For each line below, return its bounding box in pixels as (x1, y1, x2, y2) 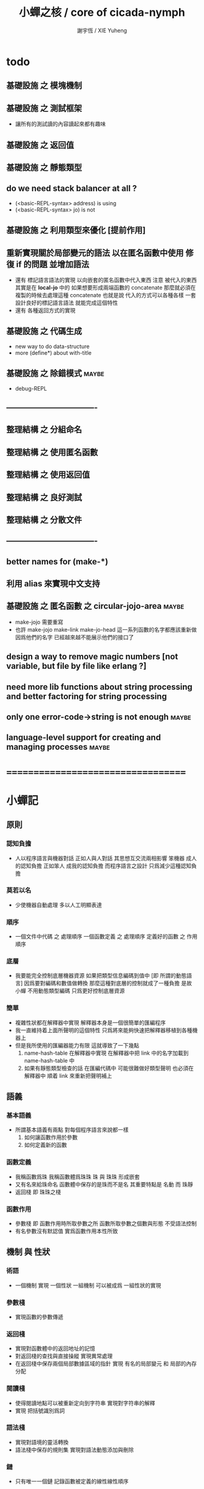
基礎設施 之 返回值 (6, 140, 74, 150)
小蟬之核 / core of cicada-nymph (19, 5, 185, 19)
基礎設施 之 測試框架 (6, 103, 82, 113)
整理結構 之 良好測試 (6, 492, 82, 502)
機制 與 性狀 (6, 1247, 50, 1258)
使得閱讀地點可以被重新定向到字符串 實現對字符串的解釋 (15, 1399, 155, 1406)
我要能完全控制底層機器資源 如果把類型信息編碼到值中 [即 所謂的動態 (15, 972, 187, 979)
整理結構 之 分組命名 (6, 425, 82, 435)
